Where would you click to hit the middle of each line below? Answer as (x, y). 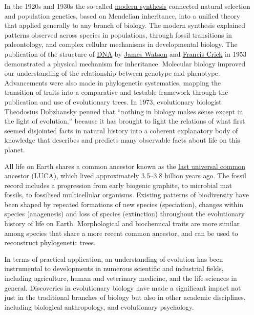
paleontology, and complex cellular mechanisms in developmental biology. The (121, 44)
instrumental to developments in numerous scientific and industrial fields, (114, 268)
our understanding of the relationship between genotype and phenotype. (112, 73)
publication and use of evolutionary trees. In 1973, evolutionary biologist (113, 101)
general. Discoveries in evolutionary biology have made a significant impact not (123, 287)
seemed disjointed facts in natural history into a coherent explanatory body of (121, 130)
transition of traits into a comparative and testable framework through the (116, 92)
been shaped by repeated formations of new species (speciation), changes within (124, 204)
